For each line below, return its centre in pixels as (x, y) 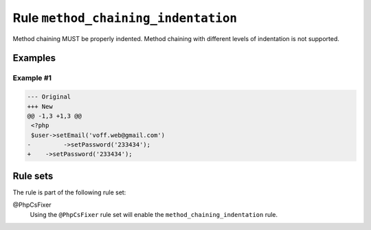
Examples (34, 58)
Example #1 (32, 78)
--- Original (49, 97)
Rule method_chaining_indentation (125, 18)
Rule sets (33, 176)
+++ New (40, 106)
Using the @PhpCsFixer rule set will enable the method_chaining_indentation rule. (154, 214)
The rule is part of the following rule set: (69, 192)
